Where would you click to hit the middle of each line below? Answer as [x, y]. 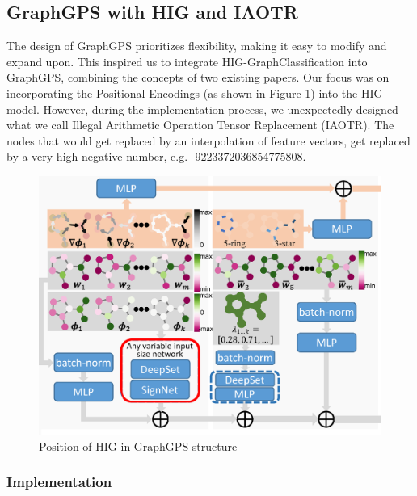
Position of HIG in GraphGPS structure [138, 446]
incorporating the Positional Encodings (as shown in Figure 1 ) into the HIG [195, 92]
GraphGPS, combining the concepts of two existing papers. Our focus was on [198, 77]
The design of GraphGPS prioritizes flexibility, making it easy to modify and [197, 46]
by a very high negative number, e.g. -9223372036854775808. [156, 156]
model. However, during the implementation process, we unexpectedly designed [202, 109]
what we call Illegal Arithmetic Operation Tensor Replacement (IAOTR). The [200, 125]
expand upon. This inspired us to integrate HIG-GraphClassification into [187, 61]
